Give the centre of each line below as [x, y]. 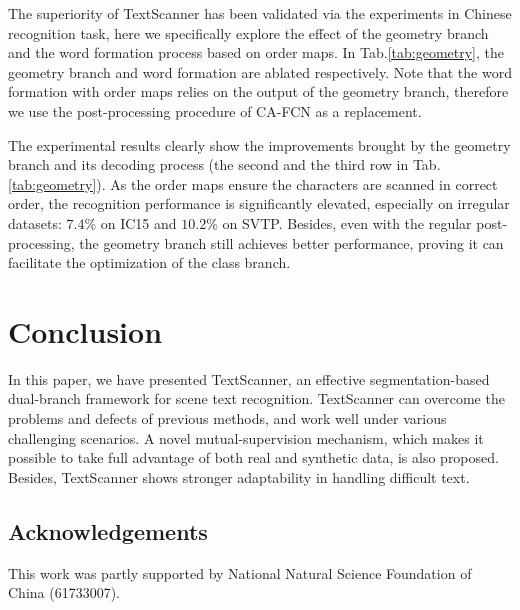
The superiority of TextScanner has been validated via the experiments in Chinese [260, 13]
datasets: [35, 222]
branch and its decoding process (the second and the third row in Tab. [224, 164]
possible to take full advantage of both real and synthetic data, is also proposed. [253, 457]
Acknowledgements [108, 530]
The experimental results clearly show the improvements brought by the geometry [259, 144]
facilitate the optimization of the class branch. [149, 262]
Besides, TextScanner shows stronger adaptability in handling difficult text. [239, 476]
